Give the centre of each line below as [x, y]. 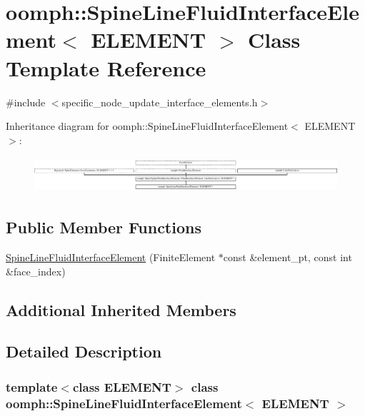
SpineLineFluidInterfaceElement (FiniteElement [111, 257]
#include [26, 102]
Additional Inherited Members [121, 309]
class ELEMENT [122, 386]
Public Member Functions [104, 227]
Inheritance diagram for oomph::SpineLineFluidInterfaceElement [147, 126]
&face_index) [36, 271]
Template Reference [106, 67]
